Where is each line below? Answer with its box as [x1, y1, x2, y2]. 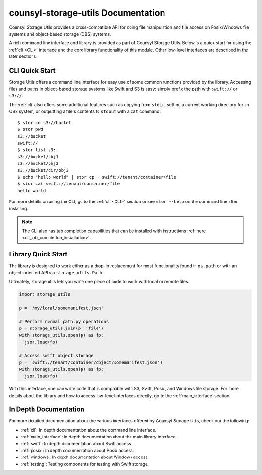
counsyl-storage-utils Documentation [9, 7, 165, 18]
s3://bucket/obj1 [17, 154, 59, 159]
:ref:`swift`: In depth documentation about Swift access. [21, 440, 132, 446]
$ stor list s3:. [17, 147, 59, 153]
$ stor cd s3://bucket [17, 120, 72, 125]
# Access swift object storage [19, 353, 94, 359]
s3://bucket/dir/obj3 [17, 167, 69, 173]
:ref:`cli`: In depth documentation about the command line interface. [21, 427, 157, 433]
